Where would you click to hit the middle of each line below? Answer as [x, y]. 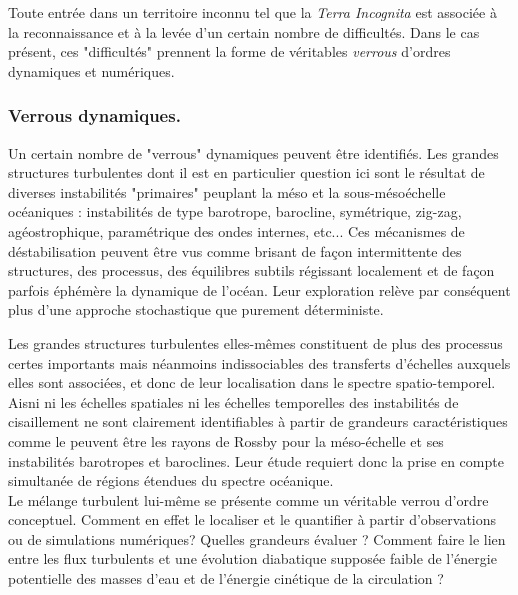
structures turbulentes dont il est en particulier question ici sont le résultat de [246, 172]
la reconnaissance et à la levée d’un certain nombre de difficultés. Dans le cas [244, 31]
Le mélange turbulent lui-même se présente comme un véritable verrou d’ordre [248, 499]
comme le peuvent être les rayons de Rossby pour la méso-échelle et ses [226, 440]
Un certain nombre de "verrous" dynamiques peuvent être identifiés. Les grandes [253, 152]
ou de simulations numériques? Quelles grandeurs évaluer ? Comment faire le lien [257, 538]
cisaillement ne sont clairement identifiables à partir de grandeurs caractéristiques [258, 421]
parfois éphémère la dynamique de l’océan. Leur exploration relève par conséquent [259, 289]
